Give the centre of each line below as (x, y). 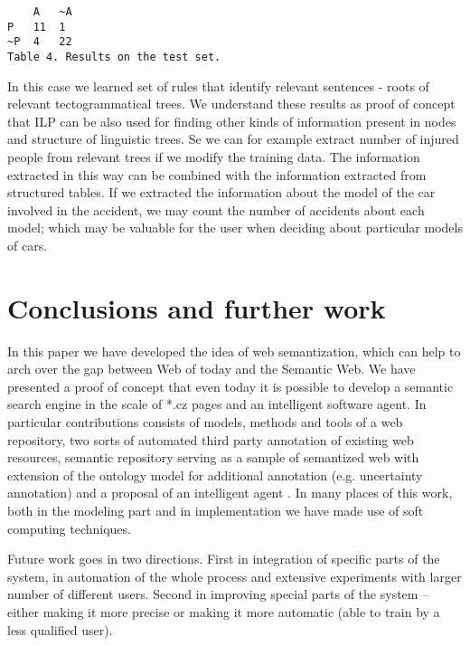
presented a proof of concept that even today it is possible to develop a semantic (230, 386)
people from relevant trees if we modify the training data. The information (214, 157)
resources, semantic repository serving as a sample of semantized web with (213, 457)
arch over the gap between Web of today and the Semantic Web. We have (211, 369)
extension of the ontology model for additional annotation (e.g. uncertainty (215, 475)
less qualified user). (60, 629)
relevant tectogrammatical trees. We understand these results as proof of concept (231, 104)
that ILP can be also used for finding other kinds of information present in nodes (232, 121)
